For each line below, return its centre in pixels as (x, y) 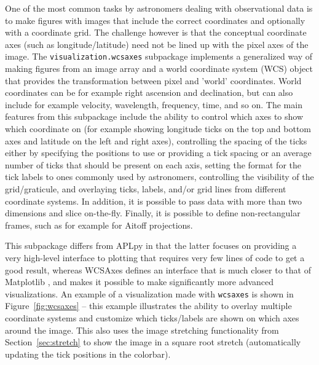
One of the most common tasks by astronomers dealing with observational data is (159, 8)
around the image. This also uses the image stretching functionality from (142, 330)
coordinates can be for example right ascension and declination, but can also (149, 92)
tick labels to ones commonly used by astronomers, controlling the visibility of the (159, 177)
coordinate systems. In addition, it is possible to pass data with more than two (153, 201)
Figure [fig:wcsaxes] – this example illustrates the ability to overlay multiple (148, 306)
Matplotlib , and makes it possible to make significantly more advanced (140, 282)
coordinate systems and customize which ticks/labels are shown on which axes (152, 317)
